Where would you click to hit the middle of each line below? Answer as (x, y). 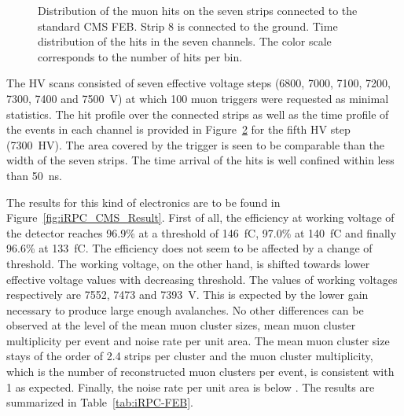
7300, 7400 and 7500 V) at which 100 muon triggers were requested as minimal (198, 98)
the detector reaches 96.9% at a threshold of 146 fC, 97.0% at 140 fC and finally (202, 232)
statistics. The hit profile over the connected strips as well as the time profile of (198, 114)
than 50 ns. (34, 175)
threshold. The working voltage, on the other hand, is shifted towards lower (188, 263)
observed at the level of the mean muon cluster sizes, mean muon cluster (181, 325)
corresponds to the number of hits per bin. (140, 56)
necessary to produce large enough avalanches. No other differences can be (185, 309)
